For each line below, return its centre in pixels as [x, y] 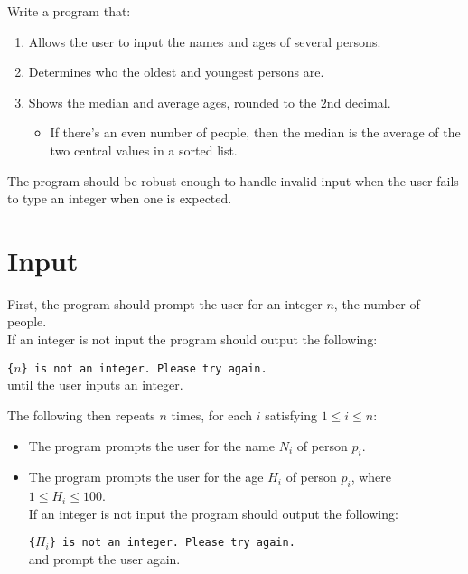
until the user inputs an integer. [95, 385]
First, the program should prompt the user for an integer [165, 303]
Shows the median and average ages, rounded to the [173, 102]
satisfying [291, 414]
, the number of [377, 303]
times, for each [212, 414]
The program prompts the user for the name [151, 445]
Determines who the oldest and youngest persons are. [176, 72]
